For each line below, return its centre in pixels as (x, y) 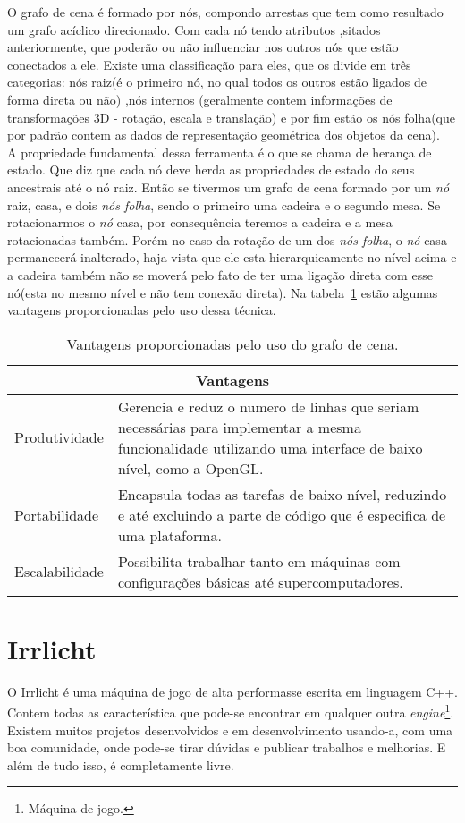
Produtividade (59, 437)
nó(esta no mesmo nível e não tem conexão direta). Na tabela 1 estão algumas (223, 292)
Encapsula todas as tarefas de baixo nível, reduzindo (282, 494)
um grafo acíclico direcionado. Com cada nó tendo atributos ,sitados (194, 29)
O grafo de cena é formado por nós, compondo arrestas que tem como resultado (225, 12)
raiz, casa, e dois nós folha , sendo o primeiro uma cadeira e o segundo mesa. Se (224, 204)
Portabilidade (57, 514)
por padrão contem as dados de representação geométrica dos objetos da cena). (224, 135)
